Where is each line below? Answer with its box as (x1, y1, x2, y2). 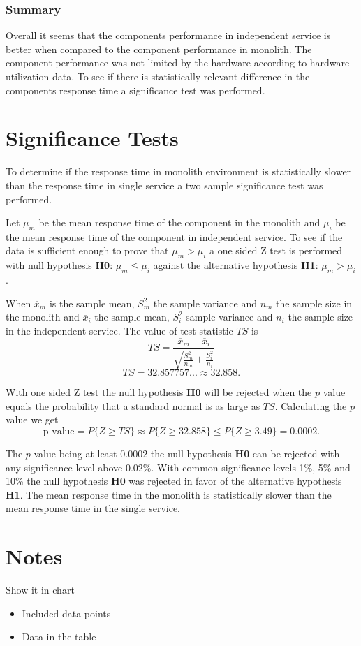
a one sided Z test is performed (209, 243, 343, 258)
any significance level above (6, 460, 123, 474)
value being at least (34, 446, 117, 460)
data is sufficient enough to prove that (6, 243, 169, 258)
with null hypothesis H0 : (6, 258, 113, 272)
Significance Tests (6, 124, 179, 152)
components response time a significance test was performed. (6, 82, 265, 97)
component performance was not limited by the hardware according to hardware (6, 55, 350, 70)
